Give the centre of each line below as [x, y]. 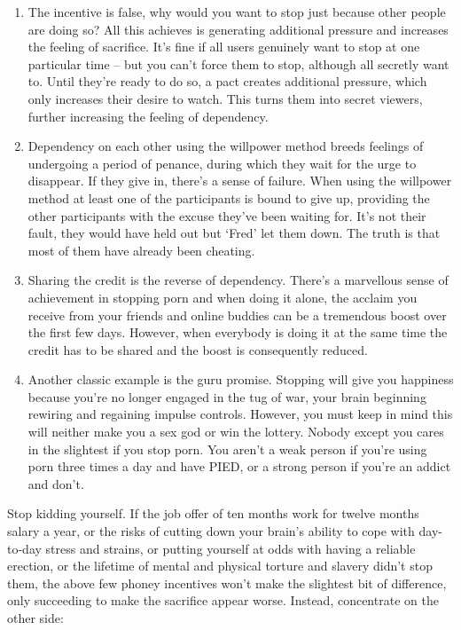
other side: [35, 618]
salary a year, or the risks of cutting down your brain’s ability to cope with [211, 531]
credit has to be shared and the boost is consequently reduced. [198, 349]
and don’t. [56, 483]
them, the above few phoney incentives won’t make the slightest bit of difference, [227, 583]
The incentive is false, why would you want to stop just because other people [237, 12]
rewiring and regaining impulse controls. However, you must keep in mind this [240, 414]
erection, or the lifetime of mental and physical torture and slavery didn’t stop [220, 566]
